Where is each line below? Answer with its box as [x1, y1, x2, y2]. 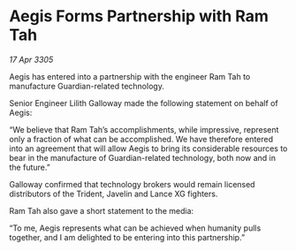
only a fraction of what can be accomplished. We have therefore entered [9, 133, 274, 144]
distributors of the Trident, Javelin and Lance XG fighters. [9, 188, 218, 199]
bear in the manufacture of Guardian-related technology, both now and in [9, 152, 277, 163]
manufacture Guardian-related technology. [9, 80, 165, 91]
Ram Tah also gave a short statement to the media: [9, 205, 194, 216]
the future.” [9, 162, 50, 172]
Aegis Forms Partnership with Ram [9, 6, 269, 27]
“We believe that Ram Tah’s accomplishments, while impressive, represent [9, 124, 279, 134]
